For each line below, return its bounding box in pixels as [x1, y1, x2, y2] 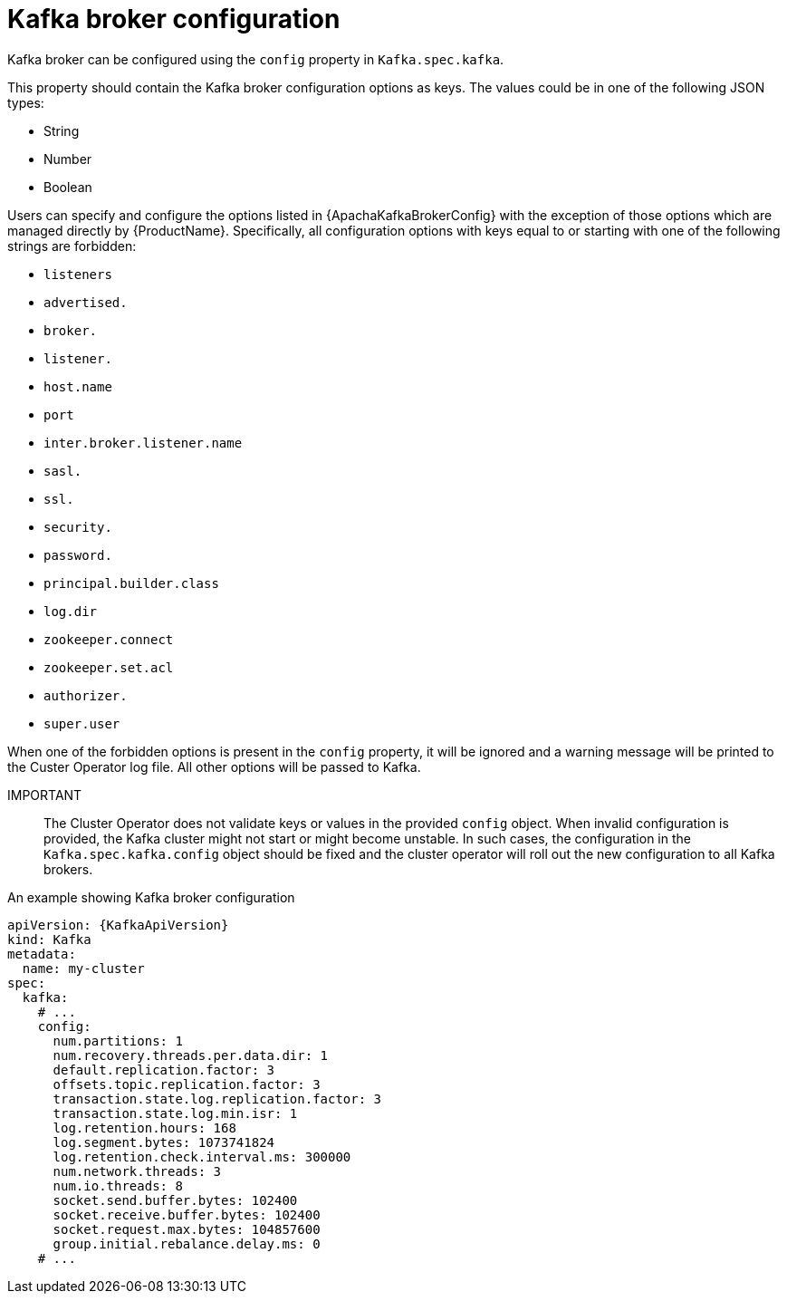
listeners [43, 266, 112, 282]
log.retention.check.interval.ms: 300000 [53, 1149, 351, 1164]
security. [43, 519, 112, 535]
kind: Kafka [7, 931, 91, 947]
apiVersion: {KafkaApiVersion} [7, 917, 229, 932]
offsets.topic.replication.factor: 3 [53, 1076, 321, 1092]
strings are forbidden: [7, 237, 137, 254]
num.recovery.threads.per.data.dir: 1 [53, 1047, 329, 1063]
